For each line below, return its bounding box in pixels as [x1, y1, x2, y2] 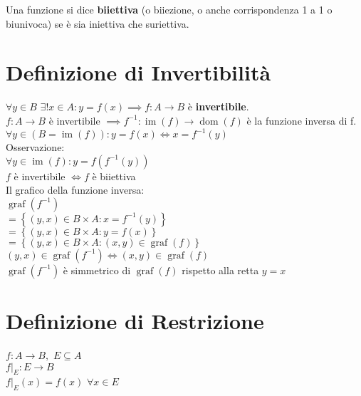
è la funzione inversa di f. [246, 113, 357, 127]
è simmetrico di [63, 262, 131, 277]
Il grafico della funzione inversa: [6, 182, 145, 197]
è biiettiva [92, 168, 136, 183]
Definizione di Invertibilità [6, 58, 271, 87]
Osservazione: [6, 140, 65, 154]
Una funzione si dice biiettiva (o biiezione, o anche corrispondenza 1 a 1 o [6, 2, 333, 16]
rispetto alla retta [182, 262, 259, 277]
